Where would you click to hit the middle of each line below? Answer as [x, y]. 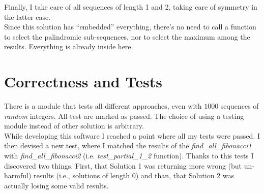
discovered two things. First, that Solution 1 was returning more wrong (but [123, 165]
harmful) [18, 175]
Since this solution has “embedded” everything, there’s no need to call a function [130, 27]
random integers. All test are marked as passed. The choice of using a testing [124, 116]
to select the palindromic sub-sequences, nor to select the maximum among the [127, 36]
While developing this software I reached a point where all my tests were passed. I [132, 135]
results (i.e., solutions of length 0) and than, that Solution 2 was [134, 175]
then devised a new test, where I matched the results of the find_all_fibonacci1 [128, 145]
